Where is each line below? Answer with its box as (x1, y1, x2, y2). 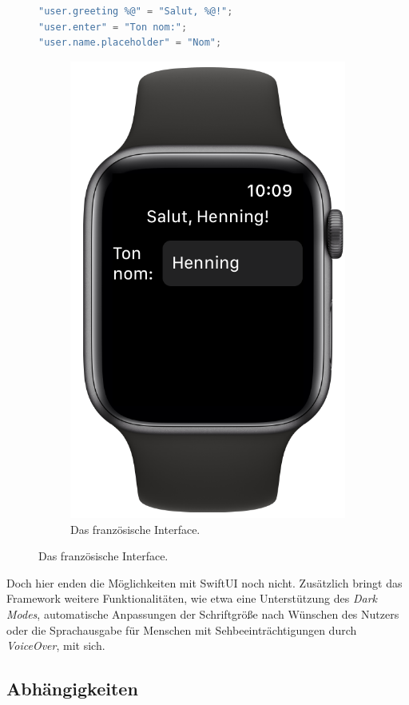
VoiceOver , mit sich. (6, 637, 105, 654)
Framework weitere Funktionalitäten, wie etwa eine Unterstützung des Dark (6, 590, 377, 607)
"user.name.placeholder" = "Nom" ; (38, 37, 222, 49)
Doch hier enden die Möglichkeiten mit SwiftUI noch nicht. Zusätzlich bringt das (6, 574, 403, 591)
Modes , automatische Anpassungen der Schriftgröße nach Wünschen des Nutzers (6, 605, 399, 622)
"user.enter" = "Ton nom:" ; (38, 21, 188, 33)
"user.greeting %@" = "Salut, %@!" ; (38, 6, 233, 17)
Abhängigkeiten (6, 676, 138, 701)
